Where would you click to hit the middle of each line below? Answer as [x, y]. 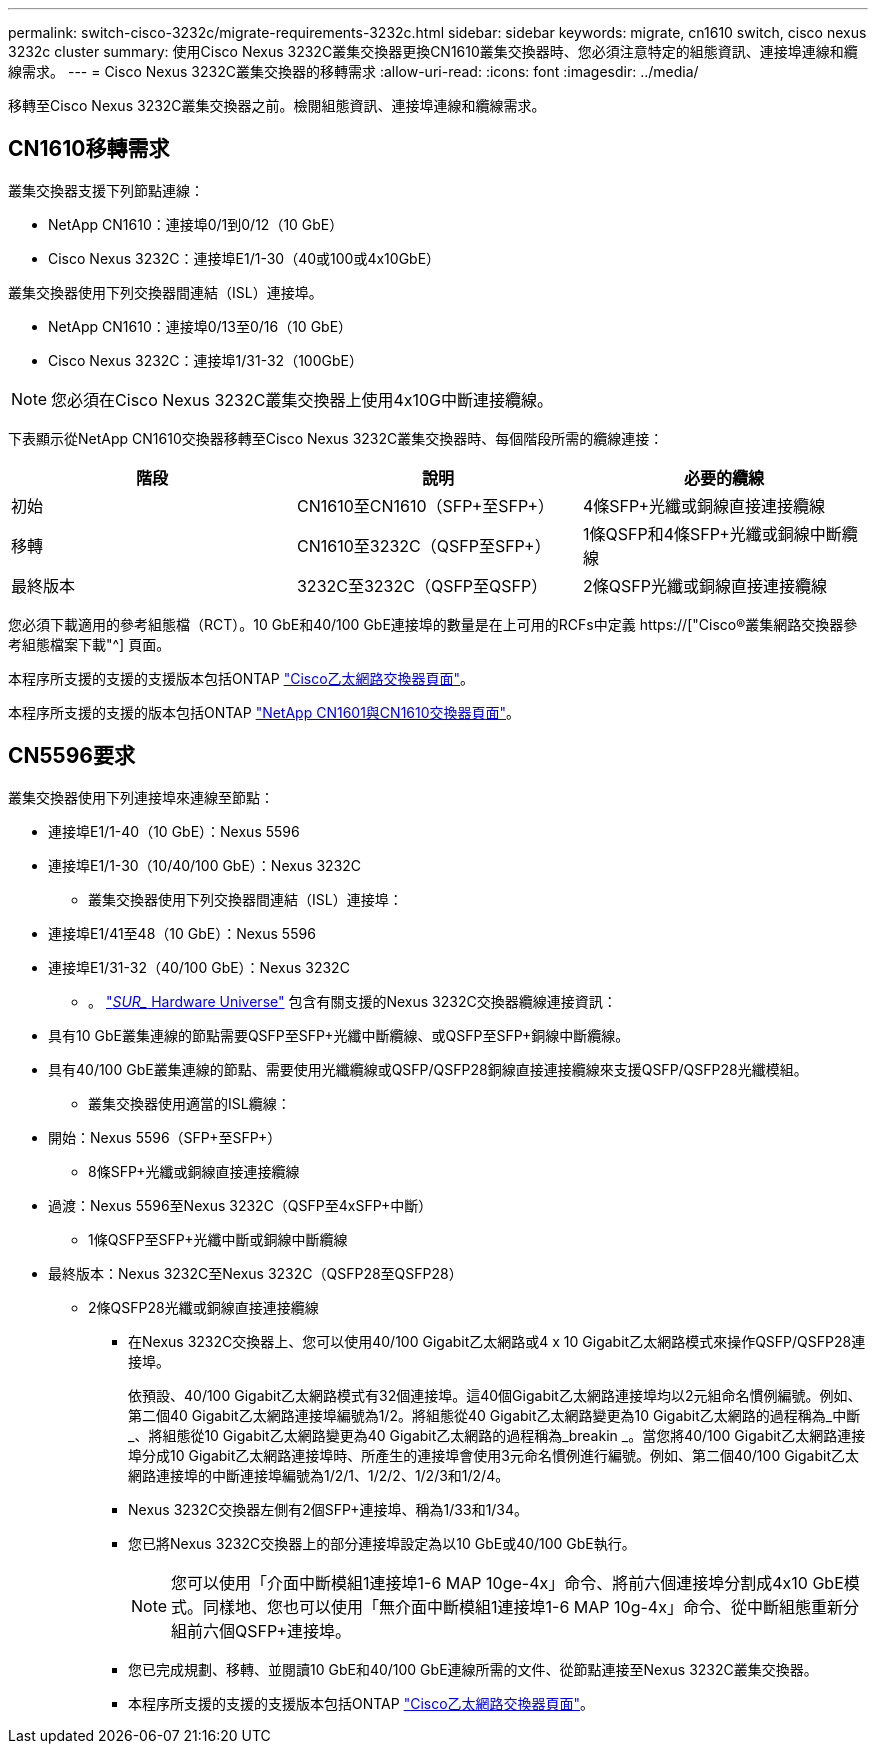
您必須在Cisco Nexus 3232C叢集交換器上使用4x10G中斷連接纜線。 [302, 399]
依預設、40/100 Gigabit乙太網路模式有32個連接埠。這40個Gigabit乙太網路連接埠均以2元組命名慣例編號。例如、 [495, 1395]
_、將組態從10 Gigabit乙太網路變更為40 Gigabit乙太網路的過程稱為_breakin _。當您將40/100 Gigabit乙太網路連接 [497, 1435]
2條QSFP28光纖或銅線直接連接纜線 [203, 1307]
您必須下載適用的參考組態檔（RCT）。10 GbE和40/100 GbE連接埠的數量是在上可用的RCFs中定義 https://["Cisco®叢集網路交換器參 [433, 624]
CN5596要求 [71, 756]
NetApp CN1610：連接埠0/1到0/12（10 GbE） [196, 224]
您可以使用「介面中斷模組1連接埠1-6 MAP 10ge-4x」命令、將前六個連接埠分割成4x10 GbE [507, 1582]
